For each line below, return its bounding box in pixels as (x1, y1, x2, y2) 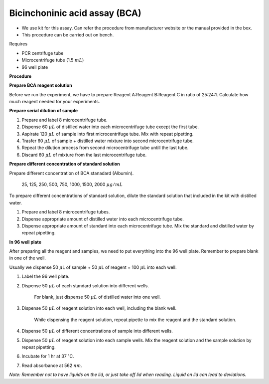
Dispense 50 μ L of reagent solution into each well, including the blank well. (21, 305, 177, 311)
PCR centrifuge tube (21, 50, 64, 56)
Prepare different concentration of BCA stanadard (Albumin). (9, 170, 134, 176)
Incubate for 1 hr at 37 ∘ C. (21, 353, 74, 359)
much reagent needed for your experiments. (9, 99, 100, 105)
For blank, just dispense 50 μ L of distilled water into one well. (34, 294, 161, 300)
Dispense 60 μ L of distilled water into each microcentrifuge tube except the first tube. (21, 124, 199, 130)
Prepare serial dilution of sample (9, 108, 78, 114)
